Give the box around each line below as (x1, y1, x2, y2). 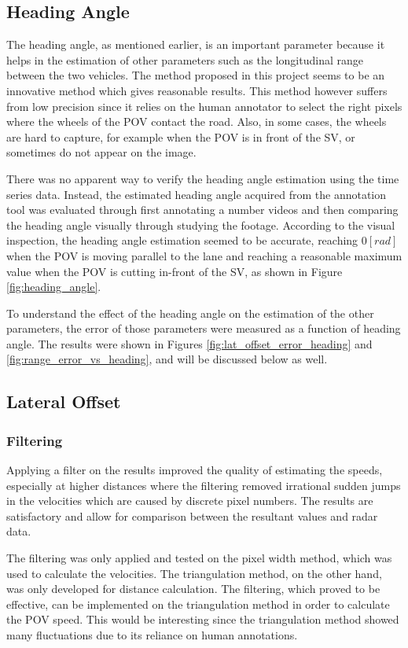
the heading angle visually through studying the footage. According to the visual (6, 216, 395, 233)
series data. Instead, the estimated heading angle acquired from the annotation (6, 186, 387, 202)
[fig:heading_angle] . (6, 278, 101, 295)
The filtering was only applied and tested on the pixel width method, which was (6, 550, 392, 566)
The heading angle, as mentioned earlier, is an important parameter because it (6, 36, 385, 53)
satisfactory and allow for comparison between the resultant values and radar (6, 507, 378, 524)
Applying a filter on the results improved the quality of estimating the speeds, (6, 462, 383, 478)
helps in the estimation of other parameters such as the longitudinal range (6, 51, 363, 68)
